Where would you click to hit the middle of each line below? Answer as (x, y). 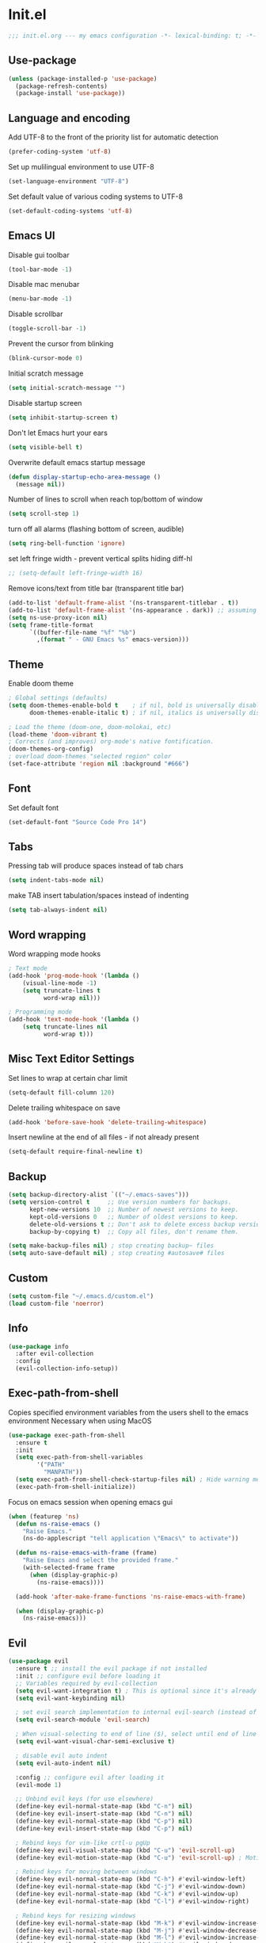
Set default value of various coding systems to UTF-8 (96, 197)
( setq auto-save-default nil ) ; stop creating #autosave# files (116, 1254)
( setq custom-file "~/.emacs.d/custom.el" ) (81, 1296)
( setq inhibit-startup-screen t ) (63, 418)
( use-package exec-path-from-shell (67, 1435)
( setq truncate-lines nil (65, 1027)
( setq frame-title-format (51, 625)
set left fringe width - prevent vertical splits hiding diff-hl (100, 559)
